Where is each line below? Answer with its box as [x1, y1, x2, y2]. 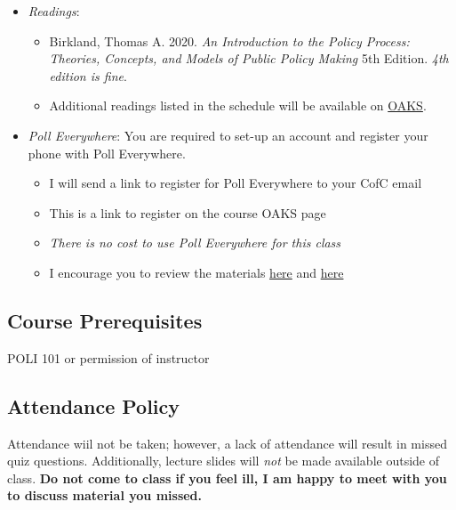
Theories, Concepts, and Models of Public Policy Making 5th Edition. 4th [49, 49, 449, 68]
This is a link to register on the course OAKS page [49, 203, 326, 222]
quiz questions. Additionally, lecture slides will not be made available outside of [7, 451, 440, 470]
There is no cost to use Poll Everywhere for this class [49, 233, 341, 252]
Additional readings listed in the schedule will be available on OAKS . [49, 96, 427, 115]
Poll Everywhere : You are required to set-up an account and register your [28, 125, 428, 144]
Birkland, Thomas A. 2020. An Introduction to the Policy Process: [49, 31, 410, 50]
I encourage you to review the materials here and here [49, 263, 344, 281]
